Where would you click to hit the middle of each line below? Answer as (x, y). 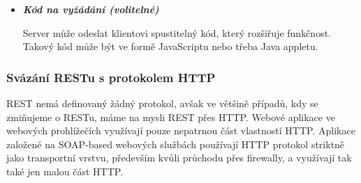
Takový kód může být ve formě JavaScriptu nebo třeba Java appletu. (170, 46)
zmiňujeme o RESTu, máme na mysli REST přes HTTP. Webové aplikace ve (171, 117)
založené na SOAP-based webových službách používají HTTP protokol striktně (176, 144)
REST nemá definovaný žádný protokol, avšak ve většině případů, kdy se (162, 103)
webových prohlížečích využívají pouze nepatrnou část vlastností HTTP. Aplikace (181, 130)
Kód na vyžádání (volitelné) (91, 9)
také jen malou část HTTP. (65, 171)
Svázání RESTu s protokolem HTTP (111, 77)
